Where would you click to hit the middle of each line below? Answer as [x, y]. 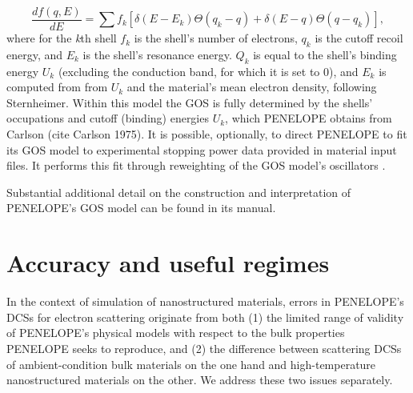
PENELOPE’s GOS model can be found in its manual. [141, 208]
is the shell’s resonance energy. [157, 54]
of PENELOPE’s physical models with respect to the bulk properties [176, 333]
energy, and [35, 54]
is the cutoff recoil [359, 38]
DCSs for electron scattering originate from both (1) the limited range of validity [205, 317]
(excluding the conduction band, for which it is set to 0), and [208, 71]
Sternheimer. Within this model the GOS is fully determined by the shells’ [190, 102]
